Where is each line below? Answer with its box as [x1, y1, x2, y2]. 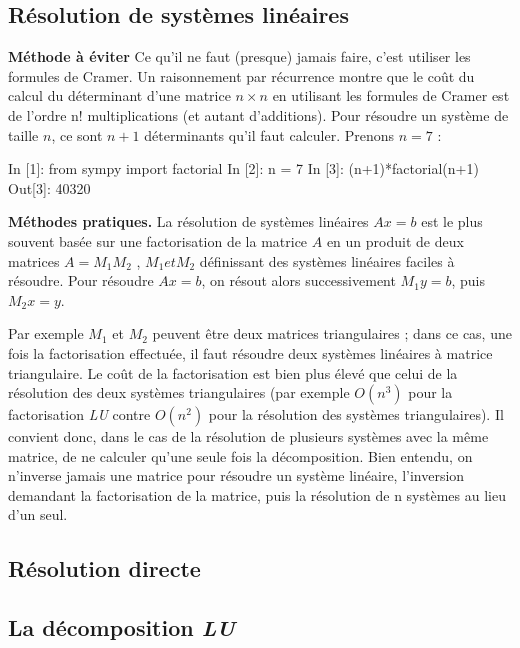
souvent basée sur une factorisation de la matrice [8, 230, 308, 251]
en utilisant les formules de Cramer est [272, 85, 510, 106]
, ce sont [51, 124, 103, 145]
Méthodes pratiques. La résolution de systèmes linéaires [8, 211, 369, 232]
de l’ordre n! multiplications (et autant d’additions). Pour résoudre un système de [8, 104, 509, 125]
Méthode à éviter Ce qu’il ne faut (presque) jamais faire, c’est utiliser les [8, 46, 471, 67]
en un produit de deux [326, 230, 464, 251]
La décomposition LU [8, 612, 235, 643]
